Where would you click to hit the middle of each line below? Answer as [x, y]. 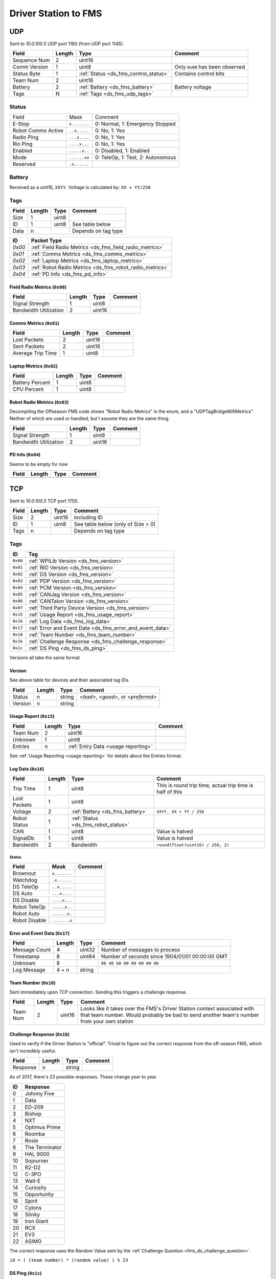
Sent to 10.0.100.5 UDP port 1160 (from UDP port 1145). [67, 44]
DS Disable [26, 900]
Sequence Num [31, 60]
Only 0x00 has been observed [210, 67]
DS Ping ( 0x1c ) [26, 1273]
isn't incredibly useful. [33, 1051]
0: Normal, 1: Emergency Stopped [135, 124]
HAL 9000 [37, 1154]
